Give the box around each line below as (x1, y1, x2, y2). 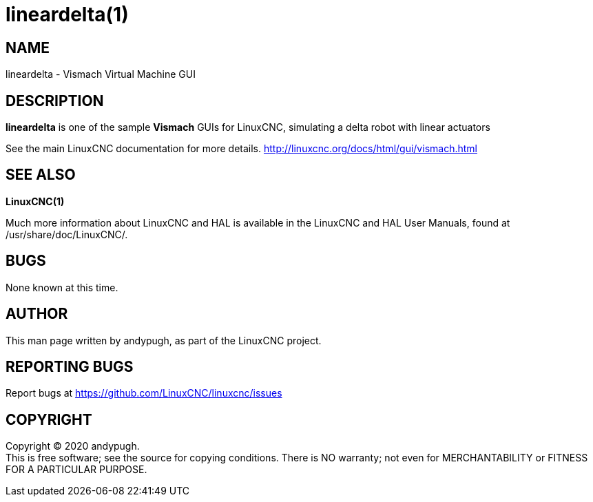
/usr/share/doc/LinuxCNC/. (6, 228, 128, 240)
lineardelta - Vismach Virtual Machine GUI (6, 68, 196, 81)
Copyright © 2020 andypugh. (6, 440, 140, 452)
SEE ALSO (6, 166, 76, 184)
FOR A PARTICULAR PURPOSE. (6, 463, 147, 476)
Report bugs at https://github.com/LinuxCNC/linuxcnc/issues (6, 387, 282, 399)
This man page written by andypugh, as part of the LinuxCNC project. (6, 334, 322, 346)
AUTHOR (6, 305, 68, 323)
